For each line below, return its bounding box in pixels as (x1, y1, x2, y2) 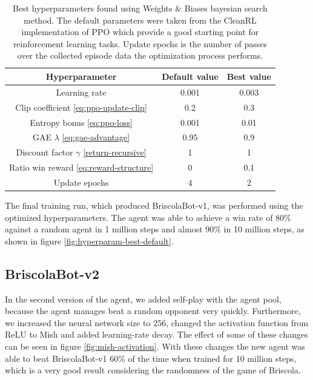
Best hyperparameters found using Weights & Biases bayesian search (13, 2, 268, 14)
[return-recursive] (83, 146, 147, 159)
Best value (226, 70, 271, 82)
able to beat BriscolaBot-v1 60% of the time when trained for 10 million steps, (5, 352, 297, 364)
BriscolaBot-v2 (5, 264, 100, 283)
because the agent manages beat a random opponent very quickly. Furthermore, (5, 304, 301, 317)
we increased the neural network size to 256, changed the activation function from (5, 316, 309, 329)
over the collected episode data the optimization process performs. (17, 49, 263, 62)
